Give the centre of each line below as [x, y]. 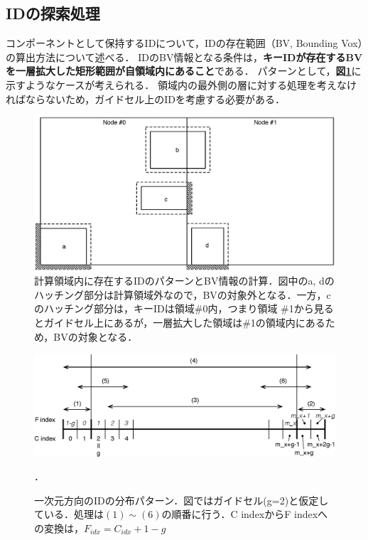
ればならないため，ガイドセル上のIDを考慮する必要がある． [146, 99]
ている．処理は [69, 514]
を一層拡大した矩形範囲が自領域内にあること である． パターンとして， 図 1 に [184, 71]
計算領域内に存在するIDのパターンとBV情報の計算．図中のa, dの [184, 281]
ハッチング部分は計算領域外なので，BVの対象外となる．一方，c [183, 294]
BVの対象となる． [96, 336]
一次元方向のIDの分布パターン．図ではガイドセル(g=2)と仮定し [182, 500]
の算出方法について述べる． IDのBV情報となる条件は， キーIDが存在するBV [184, 57]
